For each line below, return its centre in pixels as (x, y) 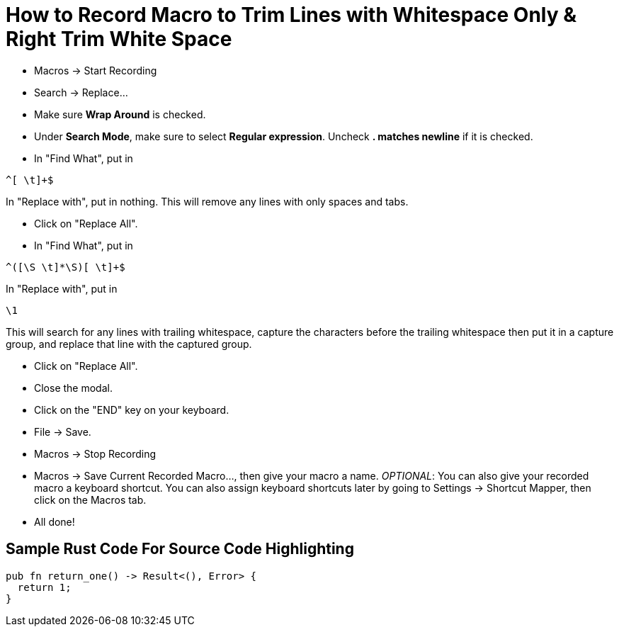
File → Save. (63, 431)
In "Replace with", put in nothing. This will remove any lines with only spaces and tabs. (207, 201)
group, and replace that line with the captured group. (129, 344)
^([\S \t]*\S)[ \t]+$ (66, 267)
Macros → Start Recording (96, 70)
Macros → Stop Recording (95, 453)
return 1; (44, 587)
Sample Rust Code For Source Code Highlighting (180, 549)
